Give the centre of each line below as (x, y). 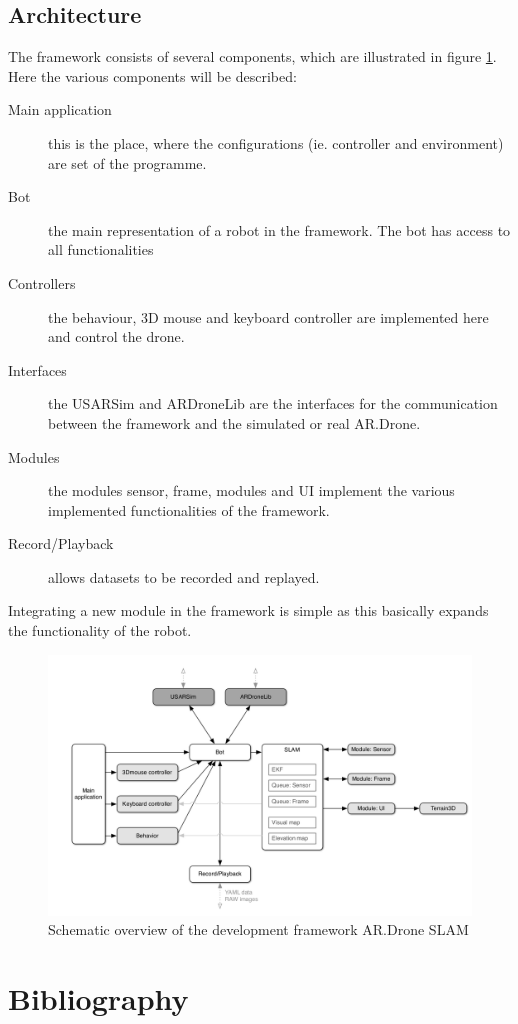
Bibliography (98, 997)
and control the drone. (116, 336)
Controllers (42, 282)
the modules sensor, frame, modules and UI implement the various (251, 490)
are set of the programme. (127, 162)
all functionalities (101, 249)
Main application (60, 109)
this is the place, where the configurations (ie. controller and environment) (276, 142)
